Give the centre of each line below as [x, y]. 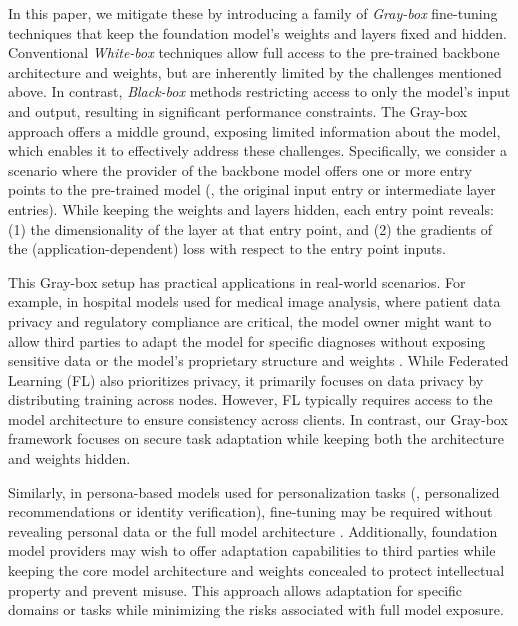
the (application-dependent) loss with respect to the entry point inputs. [227, 248]
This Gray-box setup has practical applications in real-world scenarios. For [237, 281]
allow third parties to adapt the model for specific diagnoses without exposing [247, 340]
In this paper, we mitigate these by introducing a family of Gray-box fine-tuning [253, 13]
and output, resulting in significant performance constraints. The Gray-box [238, 110]
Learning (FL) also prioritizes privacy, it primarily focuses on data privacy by [246, 379]
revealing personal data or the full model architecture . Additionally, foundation [253, 530]
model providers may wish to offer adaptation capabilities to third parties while [252, 550]
